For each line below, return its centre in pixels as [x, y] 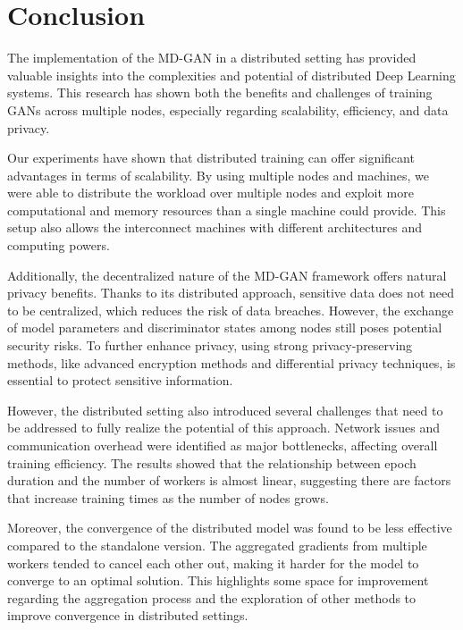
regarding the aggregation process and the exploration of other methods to [212, 597]
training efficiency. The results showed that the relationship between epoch [212, 462]
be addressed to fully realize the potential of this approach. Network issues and [224, 428]
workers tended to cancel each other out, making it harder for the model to [213, 563]
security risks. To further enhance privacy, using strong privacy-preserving [210, 345]
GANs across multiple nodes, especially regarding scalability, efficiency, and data [228, 109]
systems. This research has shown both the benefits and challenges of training [220, 92]
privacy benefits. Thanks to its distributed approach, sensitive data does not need [231, 293]
